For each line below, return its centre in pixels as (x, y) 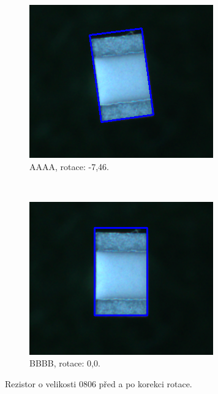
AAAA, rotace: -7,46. (69, 166)
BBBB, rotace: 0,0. (65, 363)
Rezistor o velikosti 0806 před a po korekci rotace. (99, 383)
